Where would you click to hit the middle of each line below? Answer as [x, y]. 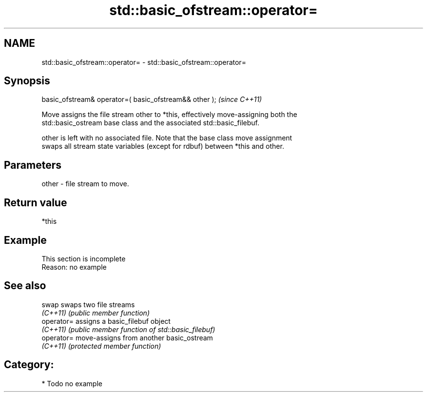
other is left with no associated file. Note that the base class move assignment [167, 138]
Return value [36, 202]
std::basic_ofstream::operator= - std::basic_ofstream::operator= [144, 62]
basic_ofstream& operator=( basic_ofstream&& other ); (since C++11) [152, 99]
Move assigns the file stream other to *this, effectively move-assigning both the [169, 115]
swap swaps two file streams [88, 304]
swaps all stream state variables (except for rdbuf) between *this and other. [163, 146]
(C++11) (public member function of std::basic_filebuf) [128, 329]
